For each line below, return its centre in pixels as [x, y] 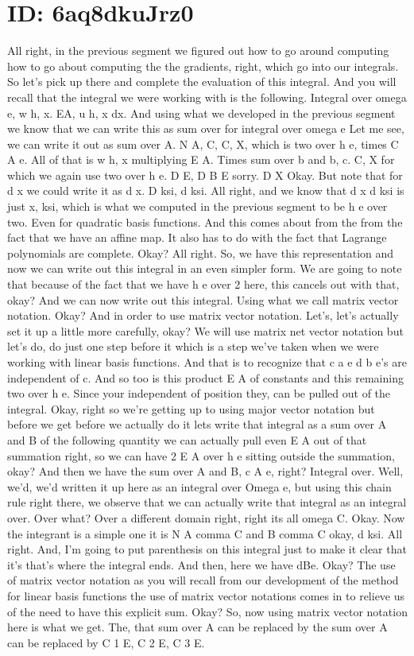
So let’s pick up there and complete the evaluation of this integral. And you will [202, 82]
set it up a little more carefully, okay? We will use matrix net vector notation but [205, 330]
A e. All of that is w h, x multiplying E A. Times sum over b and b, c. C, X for [201, 159]
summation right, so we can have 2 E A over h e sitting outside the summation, [201, 455]
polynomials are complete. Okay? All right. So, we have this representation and [201, 252]
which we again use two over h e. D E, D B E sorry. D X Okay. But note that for [205, 175]
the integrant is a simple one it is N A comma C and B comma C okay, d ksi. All [205, 533]
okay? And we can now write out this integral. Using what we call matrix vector [203, 299]
